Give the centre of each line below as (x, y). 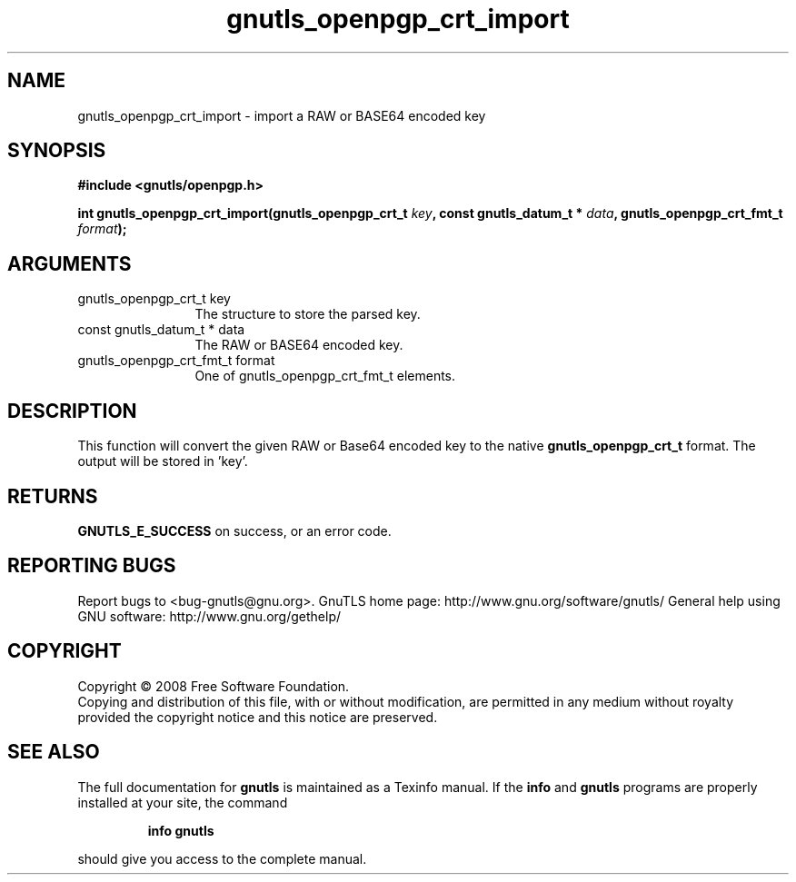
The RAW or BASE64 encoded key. (299, 345)
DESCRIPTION (72, 411)
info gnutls (181, 830)
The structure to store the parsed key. (308, 314)
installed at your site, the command (183, 802)
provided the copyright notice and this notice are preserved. (258, 717)
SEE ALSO (54, 752)
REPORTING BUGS (92, 566)
